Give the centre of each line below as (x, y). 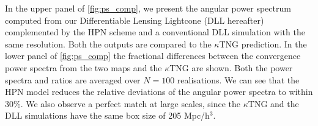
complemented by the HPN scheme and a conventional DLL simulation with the (155, 32)
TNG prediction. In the (263, 44)
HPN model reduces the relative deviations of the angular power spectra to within (159, 92)
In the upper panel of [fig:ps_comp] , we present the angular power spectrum (148, 8)
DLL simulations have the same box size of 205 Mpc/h (107, 115)
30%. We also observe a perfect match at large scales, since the (123, 103)
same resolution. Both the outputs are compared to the (108, 44)
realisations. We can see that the (238, 79)
